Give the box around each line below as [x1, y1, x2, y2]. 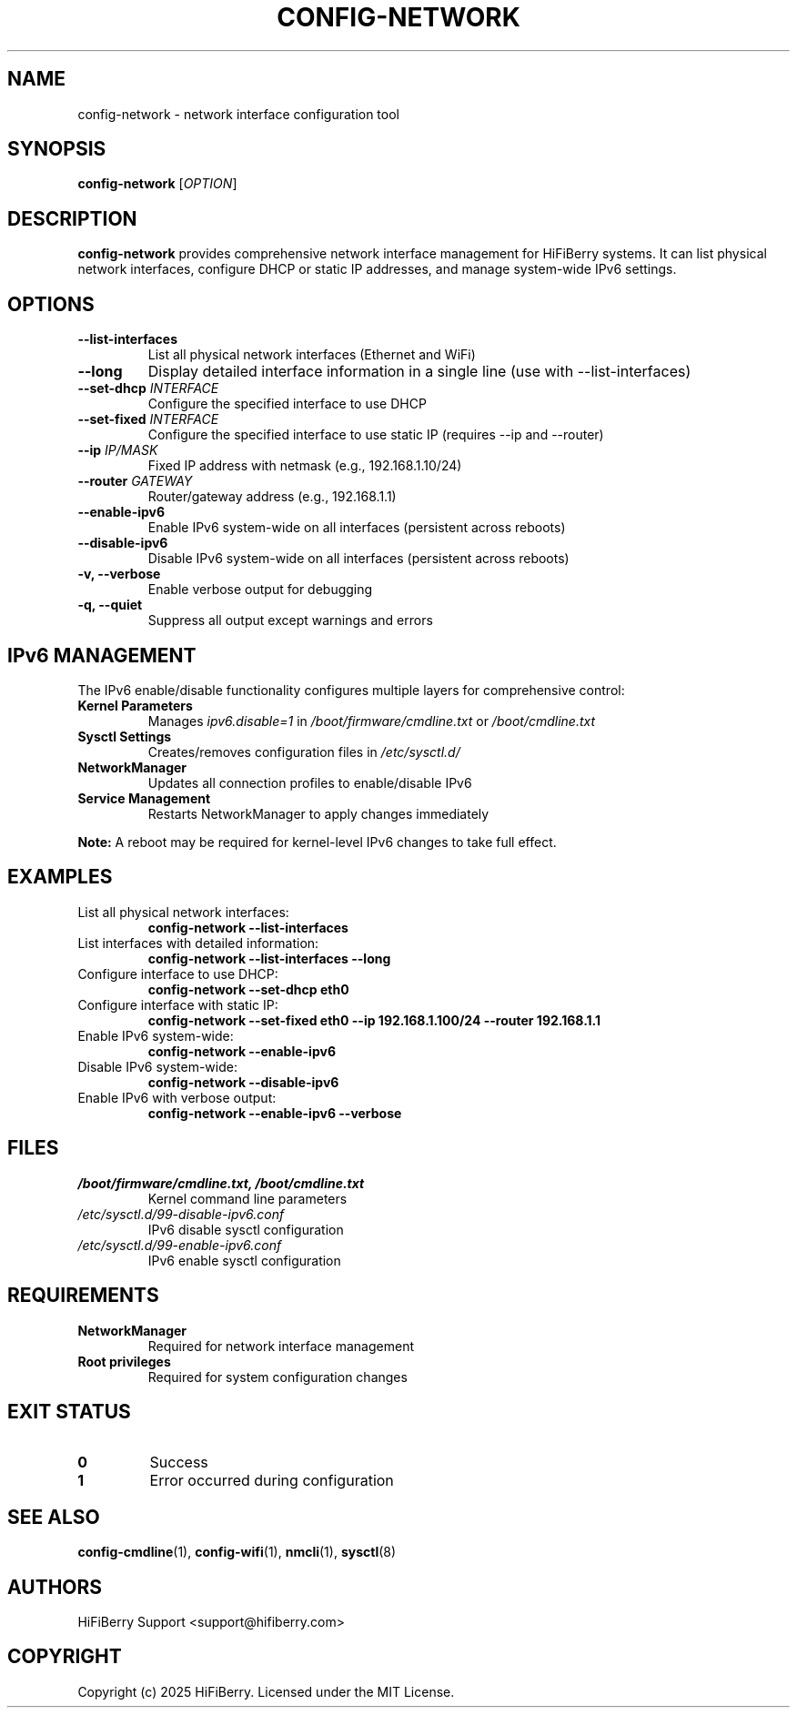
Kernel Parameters [77, 697, 193, 713]
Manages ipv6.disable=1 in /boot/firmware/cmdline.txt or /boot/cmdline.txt [147, 712, 596, 729]
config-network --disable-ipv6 [147, 1074, 339, 1090]
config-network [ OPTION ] [77, 176, 237, 192]
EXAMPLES [7, 865, 113, 889]
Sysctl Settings [77, 728, 172, 744]
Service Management [77, 790, 211, 806]
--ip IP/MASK [77, 442, 158, 459]
